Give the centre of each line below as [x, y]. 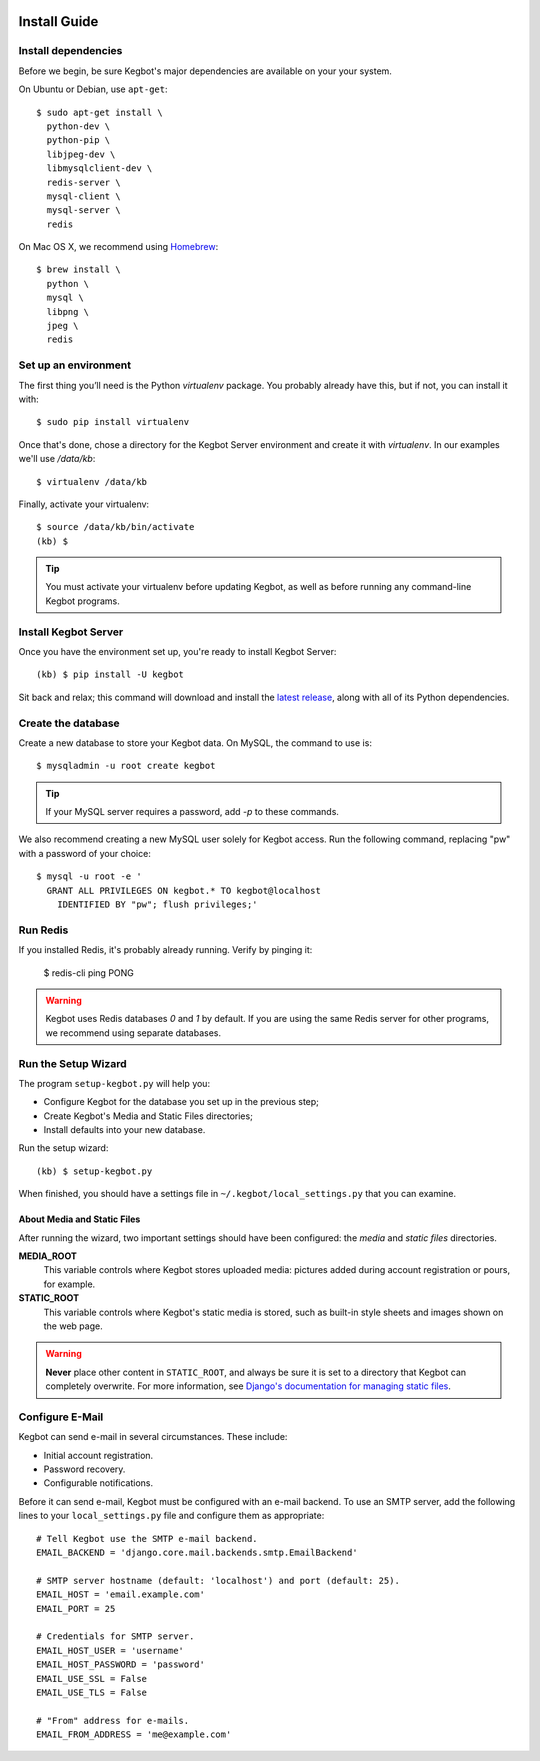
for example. [69, 1284]
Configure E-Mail [61, 1417]
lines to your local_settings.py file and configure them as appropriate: [171, 1516]
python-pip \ [78, 140]
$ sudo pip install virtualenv [113, 422]
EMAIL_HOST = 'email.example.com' [120, 1594]
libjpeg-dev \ [81, 154]
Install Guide [58, 21]
